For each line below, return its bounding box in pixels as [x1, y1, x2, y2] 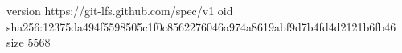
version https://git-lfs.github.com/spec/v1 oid [6, 2, 233, 18]
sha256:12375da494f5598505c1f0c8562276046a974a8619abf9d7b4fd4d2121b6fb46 [6, 18, 396, 35]
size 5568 [6, 34, 51, 51]
